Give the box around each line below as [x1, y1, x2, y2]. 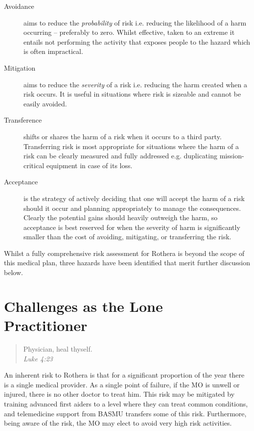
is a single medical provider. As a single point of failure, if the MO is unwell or [4, 379, 240, 389]
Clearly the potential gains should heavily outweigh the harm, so [23, 212, 218, 223]
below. [4, 267, 23, 278]
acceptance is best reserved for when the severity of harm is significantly [23, 222, 240, 232]
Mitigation [4, 62, 36, 73]
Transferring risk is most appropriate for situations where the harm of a [23, 141, 239, 151]
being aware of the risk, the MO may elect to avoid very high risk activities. [4, 418, 232, 428]
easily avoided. [23, 98, 67, 108]
